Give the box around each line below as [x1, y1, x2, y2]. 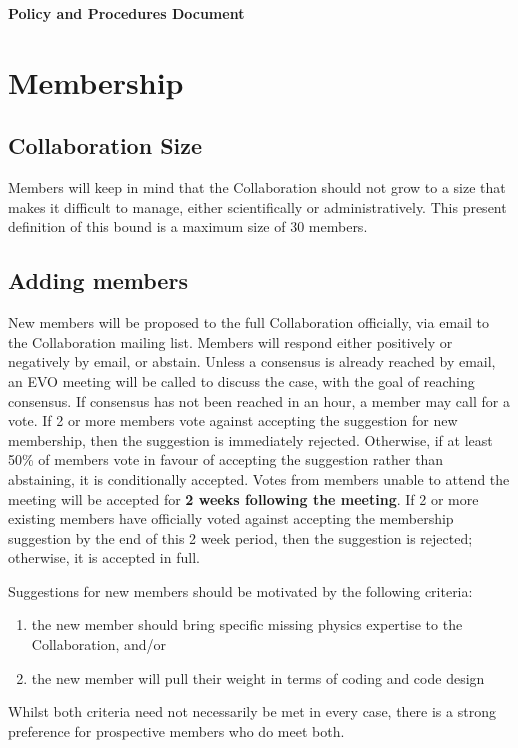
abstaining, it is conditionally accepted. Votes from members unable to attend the [8, 468, 510, 489]
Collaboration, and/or [31, 634, 167, 655]
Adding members [8, 265, 188, 296]
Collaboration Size [8, 130, 203, 161]
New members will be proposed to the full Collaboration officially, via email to [8, 312, 489, 333]
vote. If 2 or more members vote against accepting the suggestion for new [8, 410, 458, 431]
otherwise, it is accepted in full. [8, 547, 200, 568]
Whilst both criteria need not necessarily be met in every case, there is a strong [8, 701, 496, 722]
